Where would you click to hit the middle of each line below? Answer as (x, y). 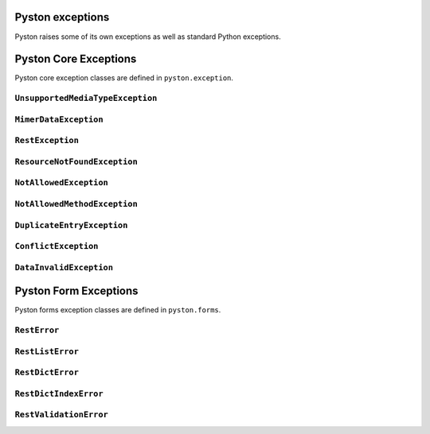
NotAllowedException (62, 183)
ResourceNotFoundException (76, 161)
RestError (37, 330)
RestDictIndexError (59, 393)
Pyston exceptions (62, 17)
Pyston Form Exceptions (76, 291)
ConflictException (57, 246)
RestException (47, 141)
